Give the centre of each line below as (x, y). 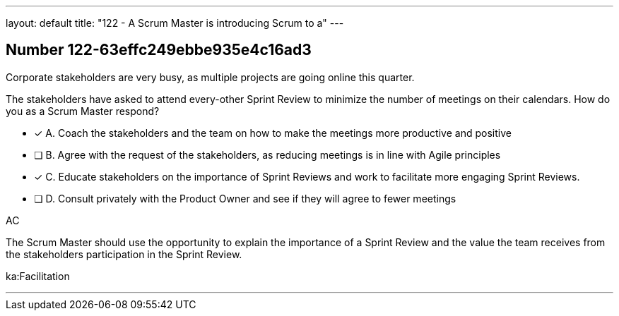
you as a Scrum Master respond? (83, 111)
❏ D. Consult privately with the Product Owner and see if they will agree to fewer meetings (245, 198)
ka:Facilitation (38, 276)
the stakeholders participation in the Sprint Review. (124, 254)
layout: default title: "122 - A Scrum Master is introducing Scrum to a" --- (175, 23)
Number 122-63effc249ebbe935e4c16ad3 (159, 50)
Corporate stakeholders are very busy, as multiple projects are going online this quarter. (210, 77)
